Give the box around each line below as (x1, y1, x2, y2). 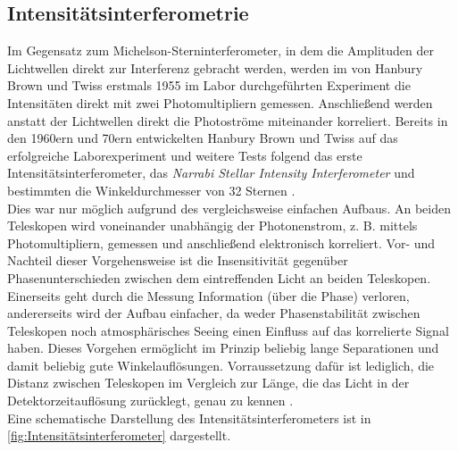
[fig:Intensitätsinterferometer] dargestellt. (7, 426, 231, 445)
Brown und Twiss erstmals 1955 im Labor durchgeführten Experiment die (7, 76, 411, 95)
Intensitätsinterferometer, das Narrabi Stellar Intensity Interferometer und (7, 163, 415, 182)
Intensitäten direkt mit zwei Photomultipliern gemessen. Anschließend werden (7, 93, 433, 112)
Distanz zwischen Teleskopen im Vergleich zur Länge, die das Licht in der (7, 373, 410, 392)
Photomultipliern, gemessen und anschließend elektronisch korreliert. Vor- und (7, 233, 436, 252)
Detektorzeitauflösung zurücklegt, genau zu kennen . (7, 391, 294, 410)
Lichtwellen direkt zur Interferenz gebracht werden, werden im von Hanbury (7, 58, 423, 77)
